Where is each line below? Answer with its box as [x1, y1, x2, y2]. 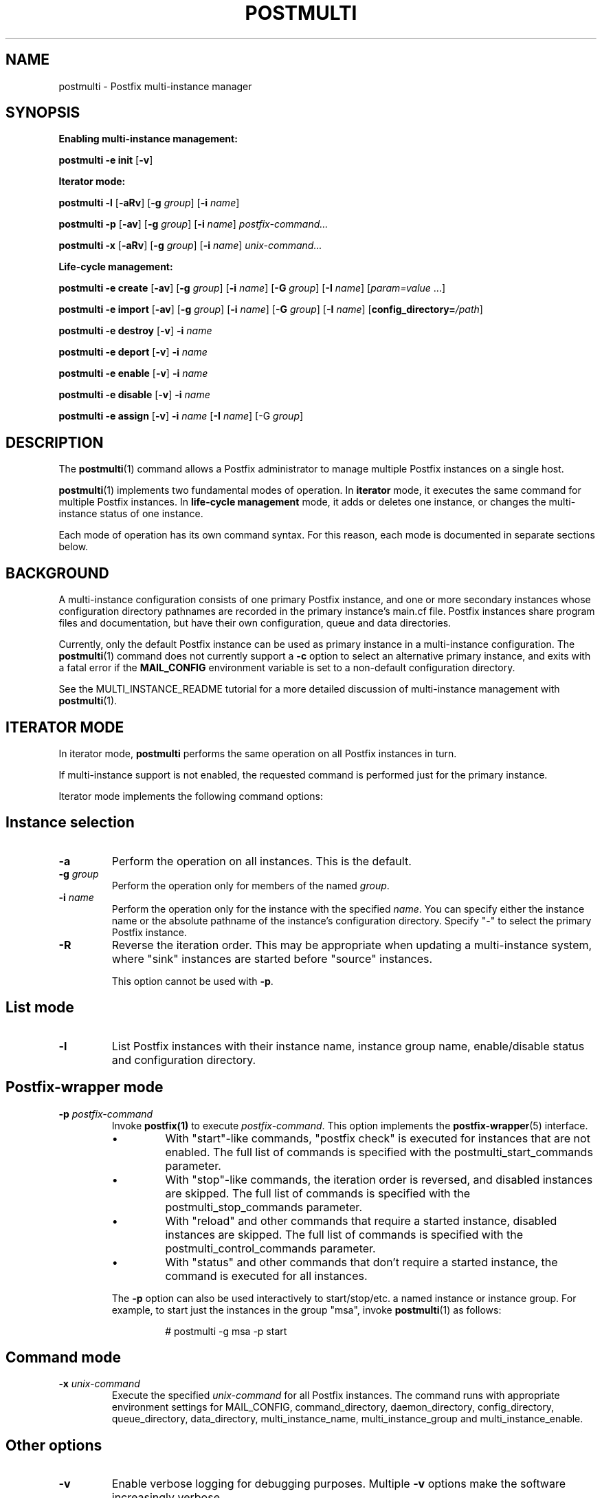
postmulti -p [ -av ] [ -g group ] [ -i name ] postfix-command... [58, 218, 328, 230]
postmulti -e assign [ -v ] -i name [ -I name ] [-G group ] [58, 410, 304, 422]
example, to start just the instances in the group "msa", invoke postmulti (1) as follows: [111, 1303, 502, 1316]
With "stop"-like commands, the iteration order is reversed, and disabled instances [165, 1172, 593, 1186]
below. [58, 541, 89, 553]
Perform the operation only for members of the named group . [111, 879, 390, 891]
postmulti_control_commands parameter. [165, 1241, 376, 1255]
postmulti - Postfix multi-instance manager [58, 80, 252, 92]
